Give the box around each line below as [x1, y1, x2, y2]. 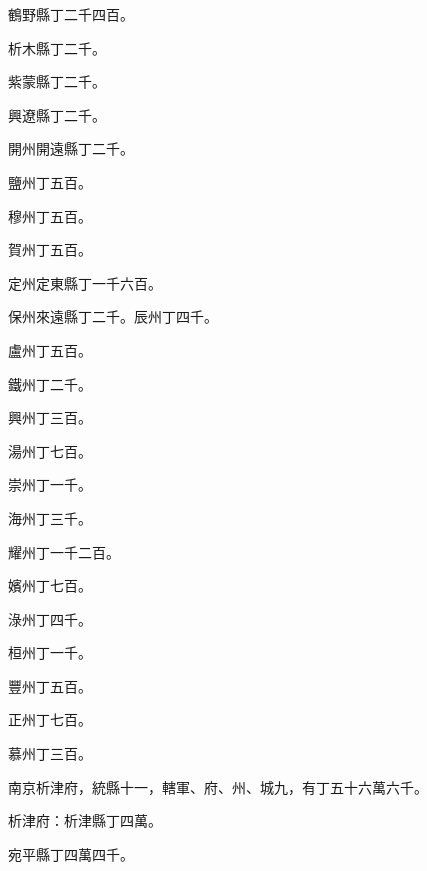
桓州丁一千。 [8, 642, 92, 663]
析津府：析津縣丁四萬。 [8, 810, 162, 831]
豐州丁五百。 [8, 675, 92, 696]
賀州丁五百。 [8, 239, 92, 260]
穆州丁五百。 [8, 205, 92, 226]
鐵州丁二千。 [8, 373, 92, 394]
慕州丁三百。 [8, 743, 92, 764]
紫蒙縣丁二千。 [8, 71, 106, 92]
